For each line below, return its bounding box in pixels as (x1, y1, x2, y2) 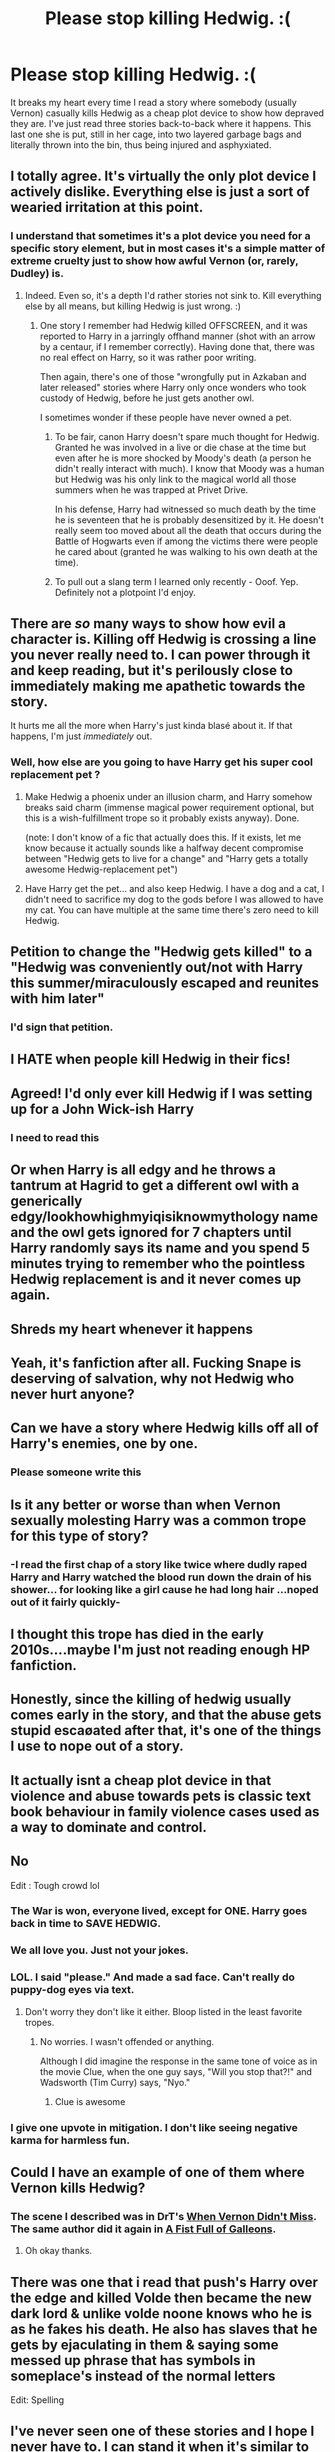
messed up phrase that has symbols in (10, 2352, 256, 2369)
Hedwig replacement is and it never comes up (10, 1271, 302, 1288)
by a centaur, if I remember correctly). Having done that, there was (39, 340, 315, 352)
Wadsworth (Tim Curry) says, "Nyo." (39, 2076, 191, 2088)
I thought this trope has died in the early (10, 1625, 265, 1642)
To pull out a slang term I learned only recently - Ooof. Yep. (54, 575, 299, 587)
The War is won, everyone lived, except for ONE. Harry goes (10, 1904, 308, 1918)
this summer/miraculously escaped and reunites (10, 975, 320, 992)
